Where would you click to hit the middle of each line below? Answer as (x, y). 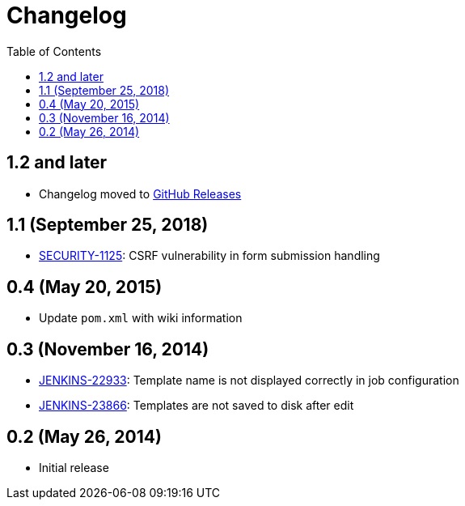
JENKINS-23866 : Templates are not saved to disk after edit (197, 406)
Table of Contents (54, 51)
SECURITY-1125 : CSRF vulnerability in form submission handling (209, 256)
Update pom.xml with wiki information (141, 318)
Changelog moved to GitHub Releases (140, 193)
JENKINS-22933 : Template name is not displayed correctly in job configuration (249, 381)
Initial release (74, 467)
